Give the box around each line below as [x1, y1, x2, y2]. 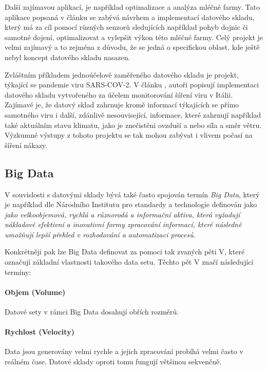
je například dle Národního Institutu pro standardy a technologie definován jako [5, 199, 257, 210]
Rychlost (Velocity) [5, 326, 74, 337]
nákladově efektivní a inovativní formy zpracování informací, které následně [5, 219, 242, 230]
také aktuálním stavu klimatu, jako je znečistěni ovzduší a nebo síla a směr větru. [5, 119, 262, 130]
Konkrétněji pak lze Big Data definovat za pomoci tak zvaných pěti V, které [5, 246, 245, 257]
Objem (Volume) [5, 286, 66, 297]
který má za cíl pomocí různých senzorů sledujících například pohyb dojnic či [5, 22, 248, 32]
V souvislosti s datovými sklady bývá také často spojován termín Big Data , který [5, 189, 260, 199]
